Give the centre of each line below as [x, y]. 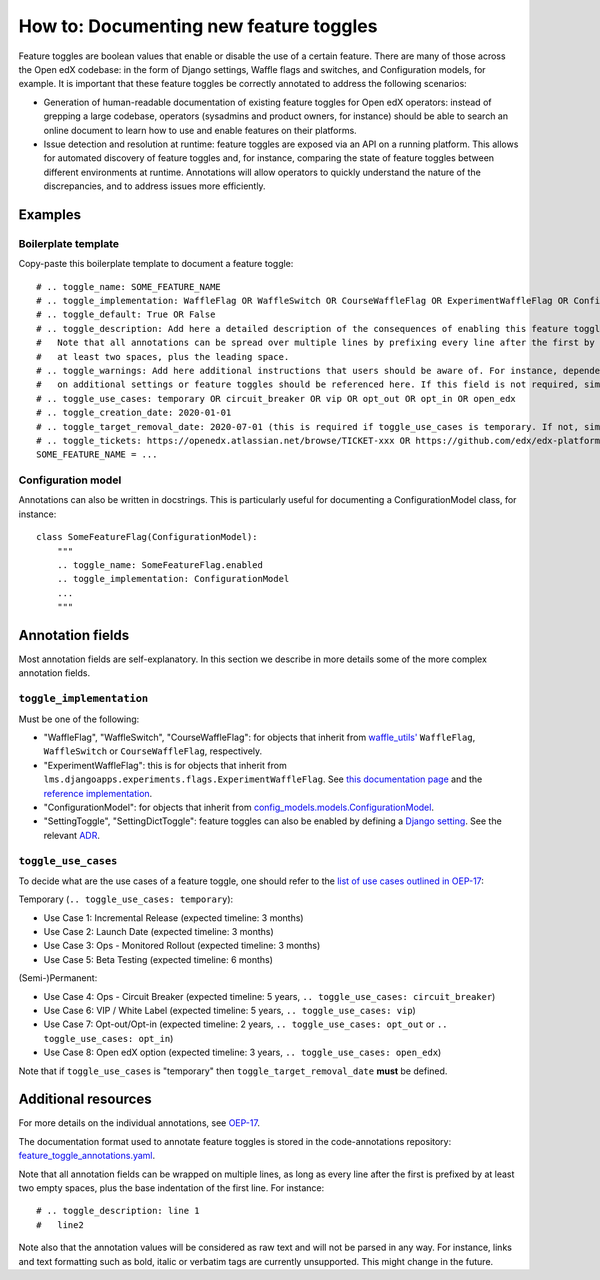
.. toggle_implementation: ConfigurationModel [173, 579]
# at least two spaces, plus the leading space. [163, 356]
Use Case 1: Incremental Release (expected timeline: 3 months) [173, 917]
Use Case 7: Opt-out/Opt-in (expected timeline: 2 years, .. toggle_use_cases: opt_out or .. [246, 1024]
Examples [50, 214]
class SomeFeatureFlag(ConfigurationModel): [147, 537]
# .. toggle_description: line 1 [118, 1211]
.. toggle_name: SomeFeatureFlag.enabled [160, 565]
